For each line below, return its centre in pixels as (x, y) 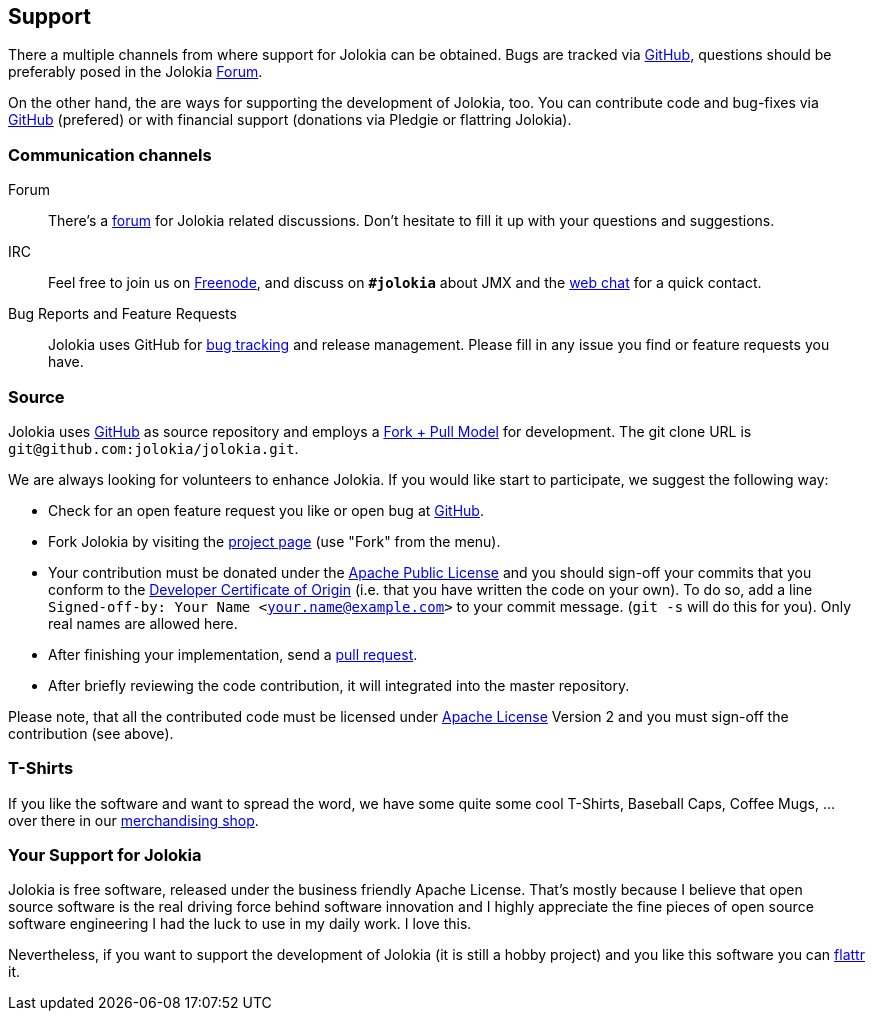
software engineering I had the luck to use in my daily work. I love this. (240, 924)
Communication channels (110, 154)
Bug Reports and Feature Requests (122, 314)
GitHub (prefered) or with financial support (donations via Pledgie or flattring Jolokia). (290, 120)
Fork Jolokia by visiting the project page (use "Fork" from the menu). (274, 541)
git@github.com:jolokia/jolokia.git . (153, 448)
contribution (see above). (91, 733)
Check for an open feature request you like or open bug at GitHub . (266, 510)
